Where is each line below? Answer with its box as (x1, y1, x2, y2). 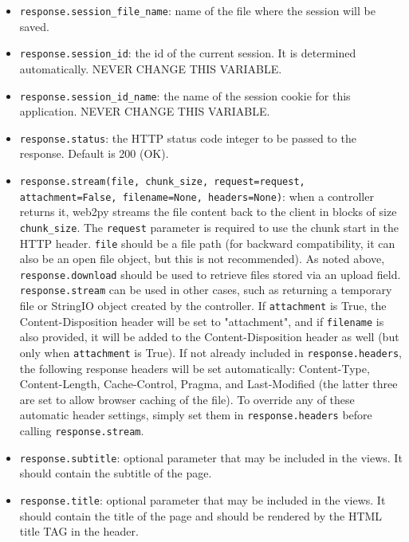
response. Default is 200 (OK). (19, 145, 169, 162)
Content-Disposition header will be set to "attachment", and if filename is (19, 312, 384, 329)
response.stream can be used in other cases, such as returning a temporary (19, 281, 392, 298)
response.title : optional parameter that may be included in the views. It (19, 492, 386, 509)
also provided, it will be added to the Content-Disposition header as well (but (19, 328, 399, 345)
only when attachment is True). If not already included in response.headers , (19, 344, 402, 361)
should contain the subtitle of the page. (19, 465, 212, 481)
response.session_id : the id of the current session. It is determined (19, 45, 356, 61)
